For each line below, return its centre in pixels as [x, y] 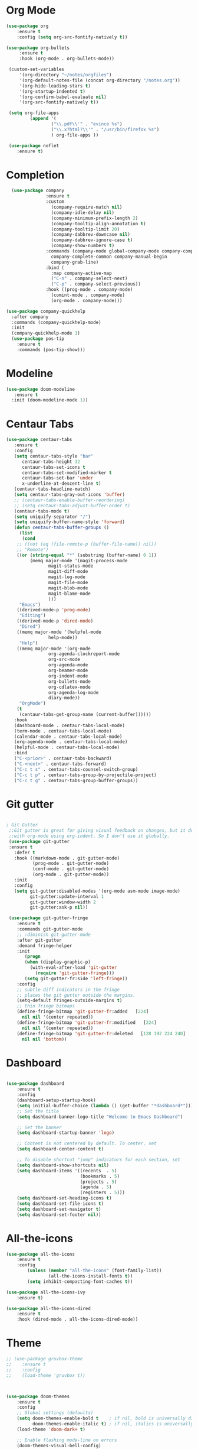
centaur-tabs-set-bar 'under [57, 478]
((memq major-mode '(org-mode [54, 649]
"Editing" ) [32, 615]
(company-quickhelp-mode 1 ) [46, 333]
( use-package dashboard [35, 1084]
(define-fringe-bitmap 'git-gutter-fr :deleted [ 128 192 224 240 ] [101, 1033]
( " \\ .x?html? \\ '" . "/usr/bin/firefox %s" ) [105, 129]
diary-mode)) [64, 698]
